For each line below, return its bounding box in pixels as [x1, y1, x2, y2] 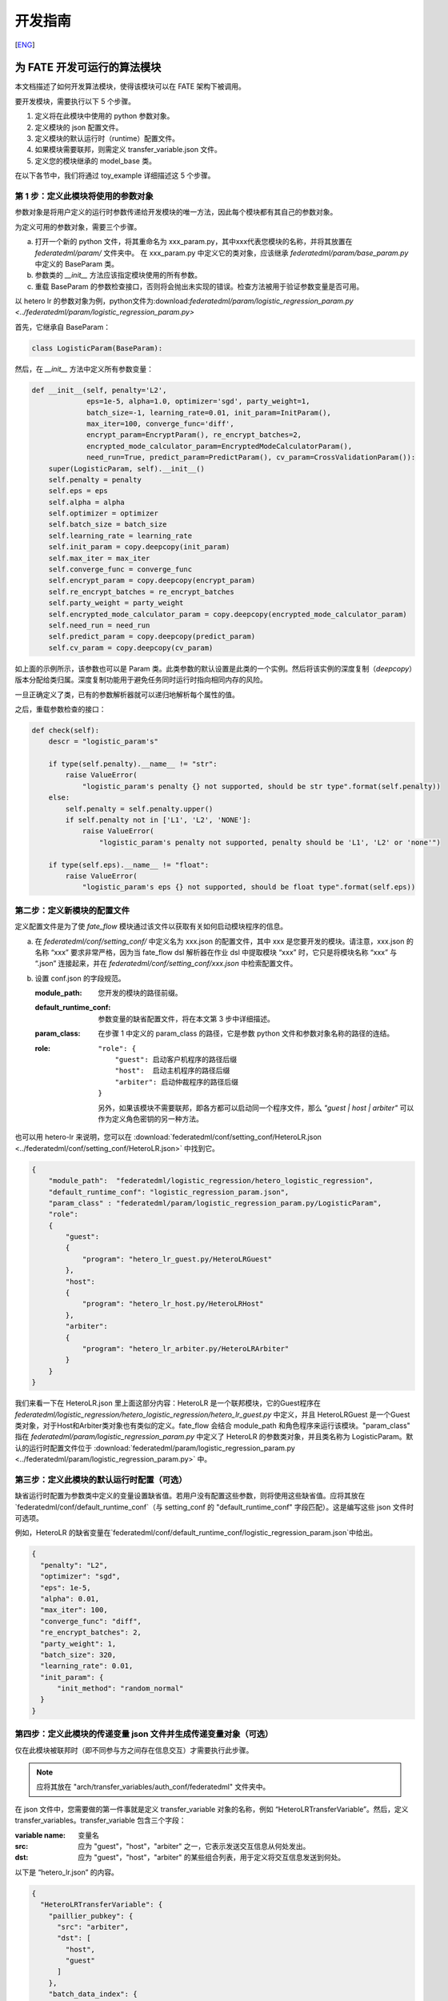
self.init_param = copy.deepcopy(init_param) [48, 543, 230, 551]
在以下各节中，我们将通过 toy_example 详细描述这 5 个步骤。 [14, 170, 215, 180]
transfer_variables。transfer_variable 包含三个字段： [14, 1815, 186, 1825]
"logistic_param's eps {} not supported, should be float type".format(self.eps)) [82, 883, 416, 892]
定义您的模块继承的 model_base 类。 [34, 156, 156, 166]
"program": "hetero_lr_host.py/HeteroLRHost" [82, 1299, 264, 1309]
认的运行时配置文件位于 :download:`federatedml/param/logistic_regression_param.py [14, 1443, 295, 1453]
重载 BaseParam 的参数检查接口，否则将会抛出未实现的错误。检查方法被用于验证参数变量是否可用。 [34, 281, 364, 291]
